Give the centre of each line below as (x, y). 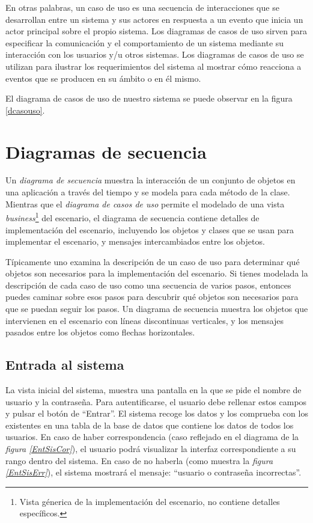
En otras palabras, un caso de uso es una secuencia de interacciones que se (142, 7)
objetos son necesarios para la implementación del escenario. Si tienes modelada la (157, 273)
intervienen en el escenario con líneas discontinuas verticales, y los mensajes (145, 320)
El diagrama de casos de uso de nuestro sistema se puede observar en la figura (149, 98)
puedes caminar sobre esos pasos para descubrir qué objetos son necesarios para (152, 297)
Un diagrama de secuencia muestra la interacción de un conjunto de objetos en (150, 180)
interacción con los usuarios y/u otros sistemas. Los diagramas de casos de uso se (155, 54)
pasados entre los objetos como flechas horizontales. (100, 332)
